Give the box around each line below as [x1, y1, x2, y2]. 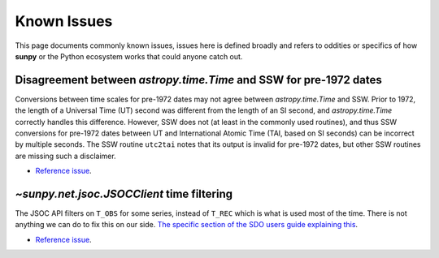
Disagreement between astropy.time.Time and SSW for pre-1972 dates [15, 73, 382, 87]
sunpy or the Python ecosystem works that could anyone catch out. [15, 51, 243, 61]
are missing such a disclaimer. [15, 151, 117, 161]
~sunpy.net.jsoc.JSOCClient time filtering [15, 187, 233, 200]
